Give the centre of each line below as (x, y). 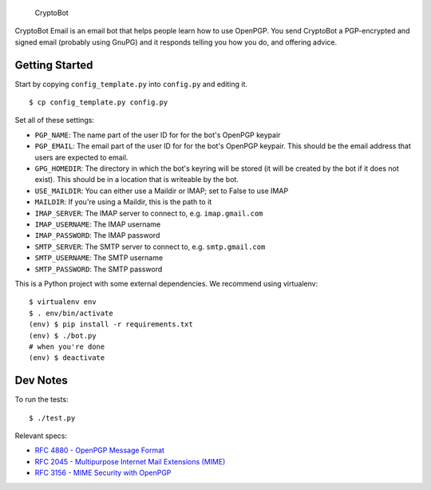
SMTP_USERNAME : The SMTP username (99, 258)
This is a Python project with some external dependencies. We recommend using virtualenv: (166, 283)
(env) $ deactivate (67, 358)
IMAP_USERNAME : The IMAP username (98, 224)
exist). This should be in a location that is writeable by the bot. (137, 180)
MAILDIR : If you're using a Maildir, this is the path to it (123, 202)
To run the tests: (42, 400)
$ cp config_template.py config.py (99, 103)
